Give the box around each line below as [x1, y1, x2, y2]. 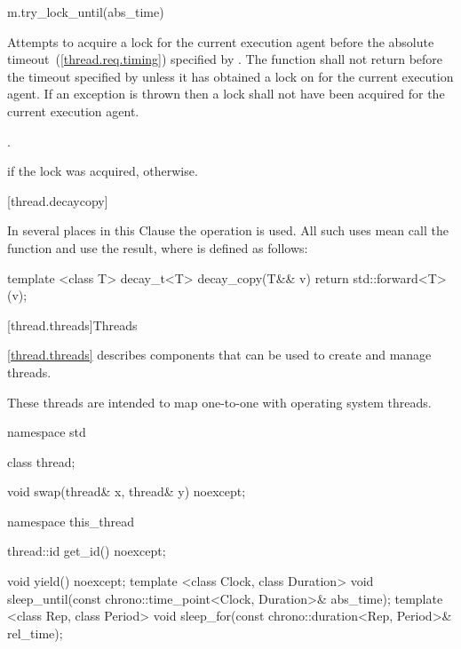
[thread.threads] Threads [7, 315, 138, 334]
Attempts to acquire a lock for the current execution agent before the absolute [7, 32, 434, 51]
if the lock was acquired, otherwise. [7, 162, 198, 180]
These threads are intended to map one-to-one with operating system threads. [7, 392, 432, 411]
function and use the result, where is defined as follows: [7, 238, 308, 257]
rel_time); [7, 623, 63, 642]
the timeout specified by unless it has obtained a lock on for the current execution [7, 67, 454, 85]
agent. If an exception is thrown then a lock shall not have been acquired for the [7, 84, 445, 103]
